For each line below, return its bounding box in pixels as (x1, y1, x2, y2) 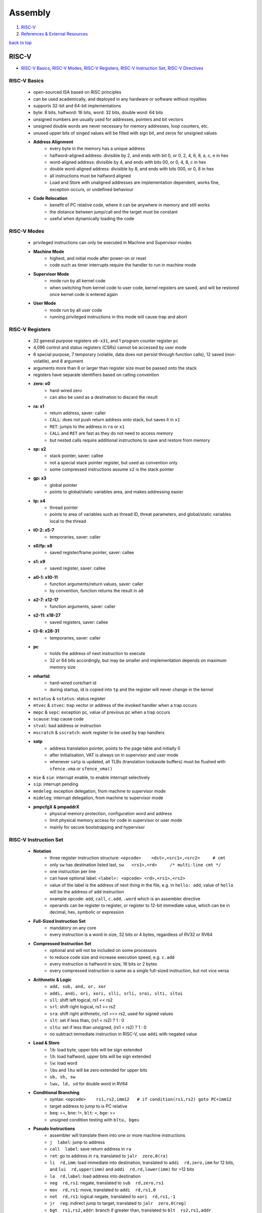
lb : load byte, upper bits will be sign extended (49, 1047, 143, 1052)
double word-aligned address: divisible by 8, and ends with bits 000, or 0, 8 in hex (49, 166, 214, 172)
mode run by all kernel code (49, 278, 106, 284)
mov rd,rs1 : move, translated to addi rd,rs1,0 (49, 1187, 156, 1193)
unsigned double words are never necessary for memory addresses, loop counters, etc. (33, 123, 209, 129)
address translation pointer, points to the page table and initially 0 (49, 745, 180, 751)
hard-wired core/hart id (49, 680, 97, 686)
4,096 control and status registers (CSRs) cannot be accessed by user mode (33, 344, 187, 350)
